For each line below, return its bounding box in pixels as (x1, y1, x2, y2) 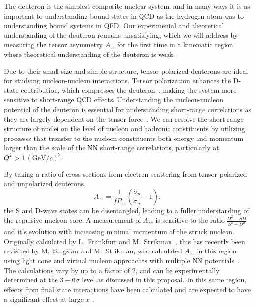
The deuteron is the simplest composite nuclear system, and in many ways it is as (4, 1, 250, 11)
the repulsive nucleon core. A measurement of (4, 215, 141, 225)
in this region (197, 246, 237, 256)
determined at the (4, 275, 58, 285)
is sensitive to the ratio (155, 215, 225, 225)
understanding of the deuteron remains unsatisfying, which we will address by (4, 29, 238, 40)
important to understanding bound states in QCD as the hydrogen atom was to (4, 10, 244, 21)
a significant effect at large (4, 294, 84, 304)
